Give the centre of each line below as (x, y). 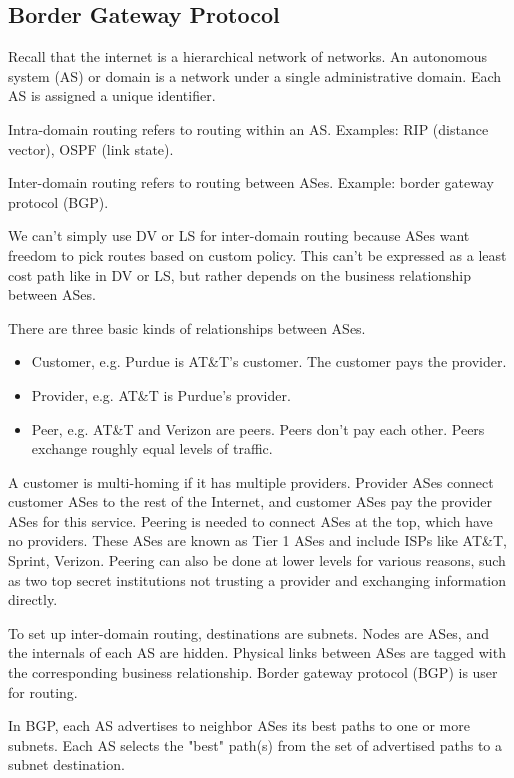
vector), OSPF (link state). (91, 148)
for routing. (43, 691)
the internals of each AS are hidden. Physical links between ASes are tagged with (257, 652)
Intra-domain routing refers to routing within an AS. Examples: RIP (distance (248, 128)
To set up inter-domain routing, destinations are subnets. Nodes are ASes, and (248, 632)
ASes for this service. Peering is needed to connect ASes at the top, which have (250, 520)
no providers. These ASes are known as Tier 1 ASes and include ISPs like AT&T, (257, 540)
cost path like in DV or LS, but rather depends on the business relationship (240, 274)
